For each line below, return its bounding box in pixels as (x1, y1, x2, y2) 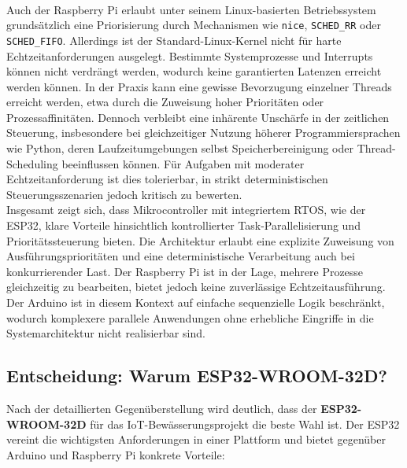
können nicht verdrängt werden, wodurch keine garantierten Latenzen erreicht (6, 63, 382, 79)
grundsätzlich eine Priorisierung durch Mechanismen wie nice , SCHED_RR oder (6, 17, 381, 33)
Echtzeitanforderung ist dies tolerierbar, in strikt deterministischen (6, 171, 328, 187)
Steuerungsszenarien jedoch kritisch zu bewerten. (6, 186, 242, 202)
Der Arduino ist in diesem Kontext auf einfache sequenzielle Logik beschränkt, (6, 294, 385, 310)
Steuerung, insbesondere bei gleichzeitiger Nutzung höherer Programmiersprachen (6, 124, 401, 141)
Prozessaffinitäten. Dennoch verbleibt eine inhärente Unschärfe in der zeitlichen (6, 109, 390, 125)
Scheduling (6, 155, 58, 171)
